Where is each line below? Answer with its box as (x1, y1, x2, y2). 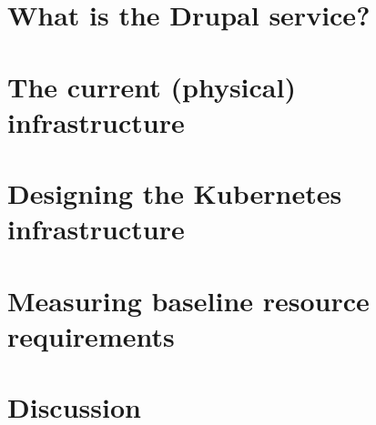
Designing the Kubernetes (7, 175, 342, 212)
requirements (7, 317, 175, 354)
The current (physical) (7, 67, 296, 105)
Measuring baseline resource (7, 281, 370, 319)
